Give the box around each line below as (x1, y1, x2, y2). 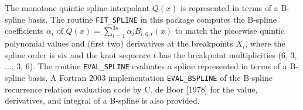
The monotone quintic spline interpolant (5, 2, 150, 13)
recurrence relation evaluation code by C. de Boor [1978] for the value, (5, 83, 258, 95)
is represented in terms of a (180, 2, 278, 13)
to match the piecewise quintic (175, 24, 285, 37)
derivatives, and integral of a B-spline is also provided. (5, 94, 200, 107)
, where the (245, 37, 285, 49)
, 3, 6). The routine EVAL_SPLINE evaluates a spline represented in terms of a (11, 60, 287, 72)
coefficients (5, 24, 44, 37)
